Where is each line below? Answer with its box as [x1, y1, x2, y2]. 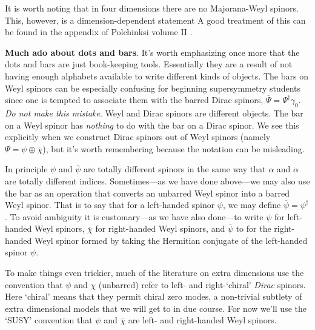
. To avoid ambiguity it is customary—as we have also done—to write [5, 210, 264, 223]
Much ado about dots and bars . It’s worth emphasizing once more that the [5, 45, 300, 58]
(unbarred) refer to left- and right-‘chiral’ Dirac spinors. [98, 278, 306, 291]
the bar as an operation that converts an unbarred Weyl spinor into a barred [5, 186, 290, 199]
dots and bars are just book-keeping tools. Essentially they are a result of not [5, 58, 293, 70]
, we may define [222, 198, 281, 211]
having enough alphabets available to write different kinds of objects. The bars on [5, 69, 308, 82]
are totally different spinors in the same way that [83, 163, 266, 175]
